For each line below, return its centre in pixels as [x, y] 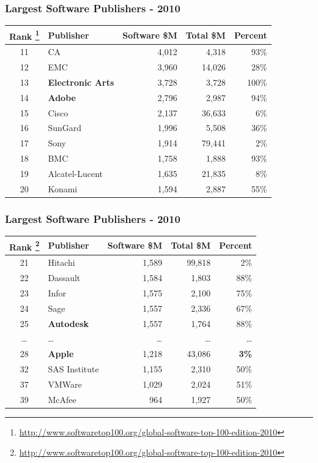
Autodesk [68, 323]
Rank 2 [24, 246]
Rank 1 [24, 35]
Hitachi [61, 262]
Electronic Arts [81, 82]
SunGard [65, 128]
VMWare [65, 384]
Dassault [64, 277]
